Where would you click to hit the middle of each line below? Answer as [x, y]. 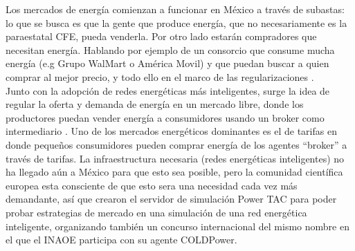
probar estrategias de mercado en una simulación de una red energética [156, 212]
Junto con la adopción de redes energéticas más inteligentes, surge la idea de [168, 90]
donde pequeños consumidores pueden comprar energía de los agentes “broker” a [176, 144]
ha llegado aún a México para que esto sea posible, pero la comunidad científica [174, 172]
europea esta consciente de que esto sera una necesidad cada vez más [152, 185]
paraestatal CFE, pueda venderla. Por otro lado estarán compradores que [161, 36]
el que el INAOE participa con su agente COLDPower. [121, 240]
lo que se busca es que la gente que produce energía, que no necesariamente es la [176, 22]
